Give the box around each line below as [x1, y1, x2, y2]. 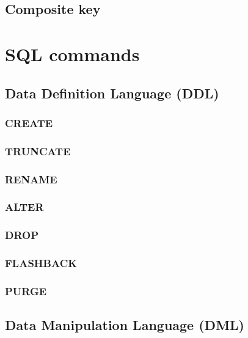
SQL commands [5, 41, 140, 66]
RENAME [5, 171, 57, 186]
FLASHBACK [5, 255, 77, 271]
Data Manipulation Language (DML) [5, 315, 244, 334]
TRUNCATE [5, 143, 71, 158]
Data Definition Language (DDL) [5, 83, 219, 102]
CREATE [5, 115, 53, 130]
